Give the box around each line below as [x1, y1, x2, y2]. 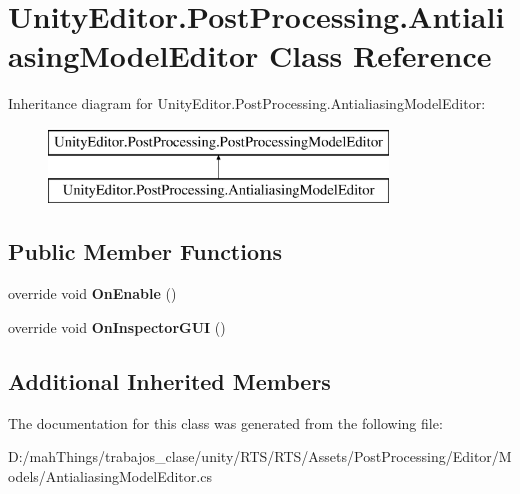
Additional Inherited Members [8, 365, 331, 396]
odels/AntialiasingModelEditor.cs [8, 465, 212, 486]
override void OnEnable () [8, 283, 177, 304]
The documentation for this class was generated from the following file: [8, 412, 443, 433]
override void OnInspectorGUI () [8, 316, 226, 337]
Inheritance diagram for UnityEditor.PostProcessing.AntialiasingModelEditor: [8, 93, 486, 114]
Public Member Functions [8, 236, 282, 267]
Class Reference [269, 35, 492, 76]
